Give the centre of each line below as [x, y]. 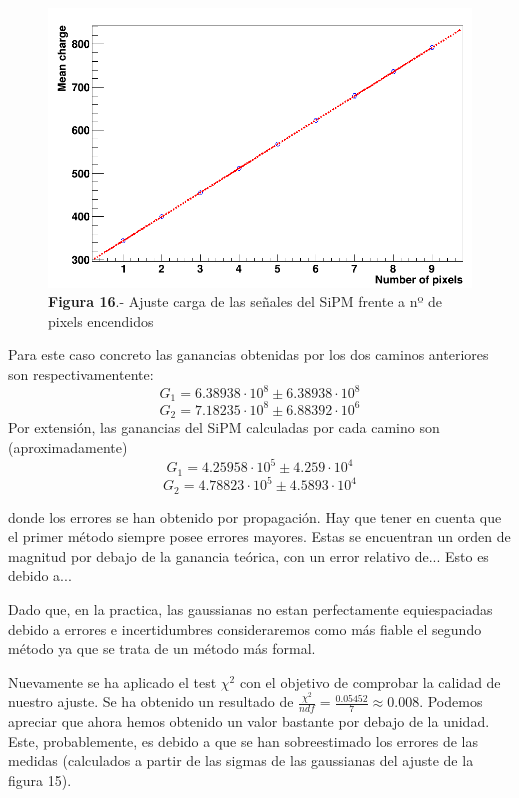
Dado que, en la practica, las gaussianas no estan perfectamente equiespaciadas [250, 608]
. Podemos [451, 701]
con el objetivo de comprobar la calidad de [370, 681]
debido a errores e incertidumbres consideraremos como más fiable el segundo [245, 628]
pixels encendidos [101, 320]
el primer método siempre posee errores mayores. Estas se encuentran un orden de [259, 536]
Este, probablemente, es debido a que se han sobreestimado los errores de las [243, 740]
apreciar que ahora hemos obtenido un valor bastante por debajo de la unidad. [249, 721]
